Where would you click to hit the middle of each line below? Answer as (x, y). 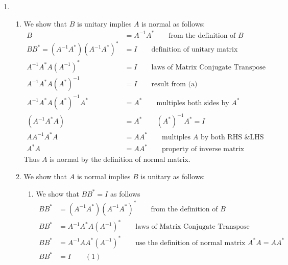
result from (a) (174, 85)
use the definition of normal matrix (190, 243)
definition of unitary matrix (195, 50)
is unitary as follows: (173, 176)
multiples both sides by (193, 103)
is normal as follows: (173, 23)
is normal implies (104, 176)
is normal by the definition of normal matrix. (120, 159)
